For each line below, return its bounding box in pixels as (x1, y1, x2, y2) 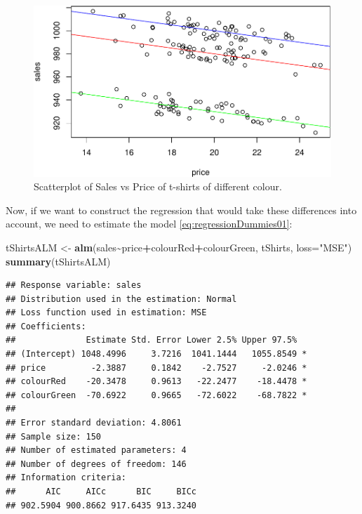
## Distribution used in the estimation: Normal (6, 294, 237, 304)
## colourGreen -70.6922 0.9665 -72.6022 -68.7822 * (6, 390, 307, 400)
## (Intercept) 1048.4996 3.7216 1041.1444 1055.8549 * (6, 349, 307, 360)
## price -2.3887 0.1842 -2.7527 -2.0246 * (6, 362, 307, 373)
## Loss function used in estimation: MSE (6, 308, 207, 318)
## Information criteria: (6, 473, 126, 483)
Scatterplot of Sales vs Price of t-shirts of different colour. (34, 179, 282, 194)
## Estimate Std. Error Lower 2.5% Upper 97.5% (6, 335, 297, 345)
